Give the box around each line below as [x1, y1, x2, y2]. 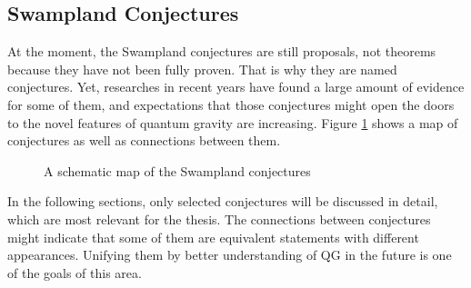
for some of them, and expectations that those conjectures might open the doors [7, 94, 455, 114]
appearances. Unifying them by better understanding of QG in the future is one [7, 245, 452, 264]
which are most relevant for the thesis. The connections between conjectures [7, 209, 431, 228]
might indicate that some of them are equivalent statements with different [7, 227, 419, 246]
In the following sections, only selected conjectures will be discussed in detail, [7, 192, 438, 211]
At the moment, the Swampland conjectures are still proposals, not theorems [7, 42, 436, 61]
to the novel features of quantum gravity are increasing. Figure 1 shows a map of [7, 113, 458, 132]
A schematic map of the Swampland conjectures [44, 161, 311, 180]
